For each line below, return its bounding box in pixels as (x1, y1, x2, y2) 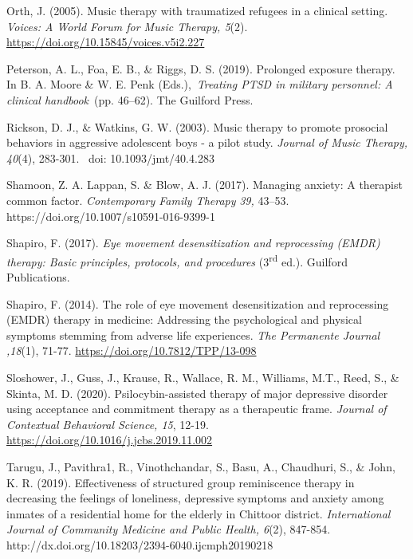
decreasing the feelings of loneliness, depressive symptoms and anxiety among (6, 490, 384, 506)
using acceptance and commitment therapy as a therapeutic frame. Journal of (6, 400, 387, 417)
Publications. (6, 268, 70, 285)
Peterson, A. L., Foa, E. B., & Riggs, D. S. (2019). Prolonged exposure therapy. (6, 60, 395, 77)
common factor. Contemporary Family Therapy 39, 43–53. (6, 191, 289, 208)
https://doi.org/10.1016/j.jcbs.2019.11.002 (6, 431, 213, 448)
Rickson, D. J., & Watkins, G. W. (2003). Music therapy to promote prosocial (6, 118, 388, 135)
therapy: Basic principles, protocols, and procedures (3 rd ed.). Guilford (6, 250, 348, 270)
